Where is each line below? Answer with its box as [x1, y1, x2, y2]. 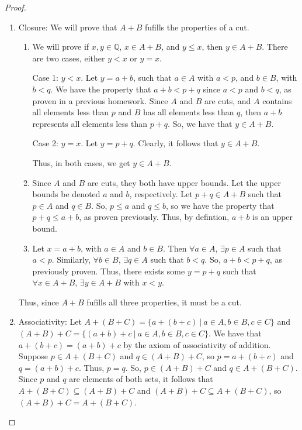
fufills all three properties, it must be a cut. [86, 295, 242, 308]
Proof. [5, 1, 26, 13]
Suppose [18, 350, 48, 362]
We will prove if [32, 40, 89, 53]
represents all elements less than [32, 117, 148, 129]
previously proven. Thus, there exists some [32, 264, 185, 277]
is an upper [252, 211, 293, 223]
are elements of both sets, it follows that [69, 373, 213, 385]
